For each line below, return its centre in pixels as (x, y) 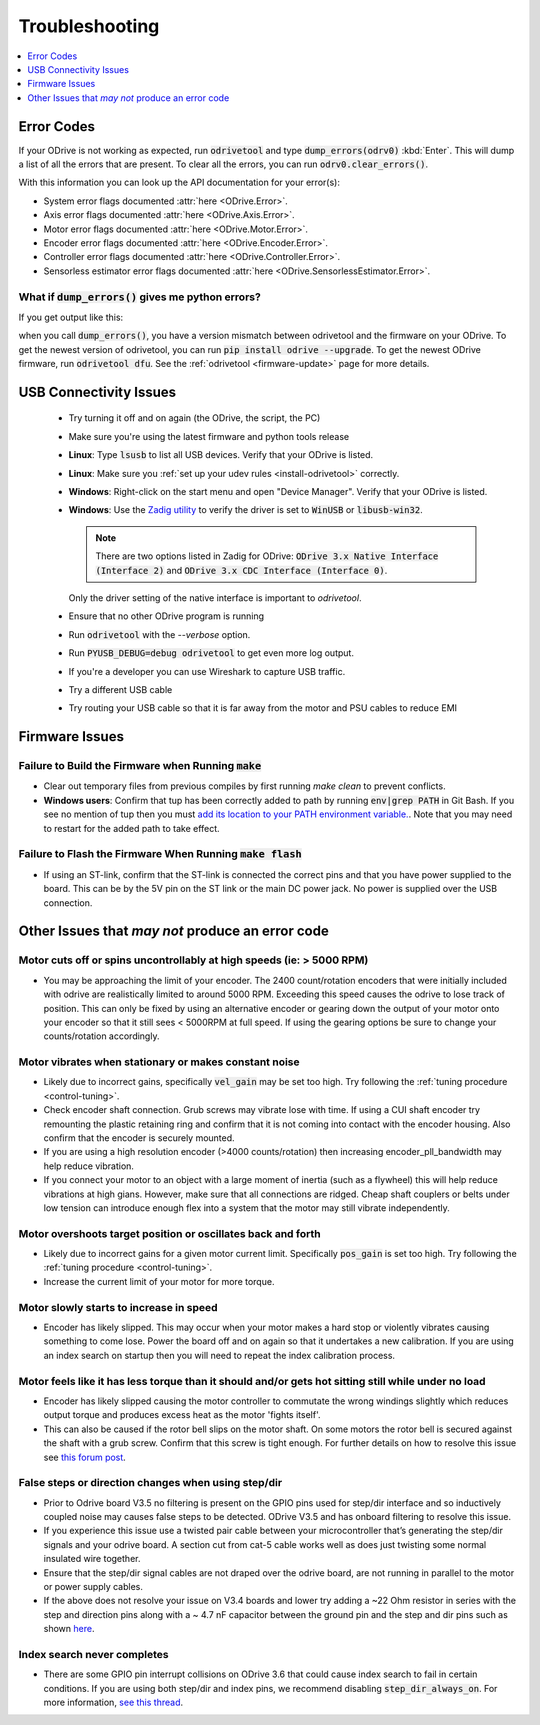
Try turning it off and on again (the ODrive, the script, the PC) (194, 418)
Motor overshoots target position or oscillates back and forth (169, 1233)
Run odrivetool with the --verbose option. (159, 634)
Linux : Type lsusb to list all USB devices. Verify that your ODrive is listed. (221, 455)
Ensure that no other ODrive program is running (166, 616)
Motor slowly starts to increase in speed (118, 1307)
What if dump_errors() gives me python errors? (140, 297)
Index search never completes (93, 1654)
